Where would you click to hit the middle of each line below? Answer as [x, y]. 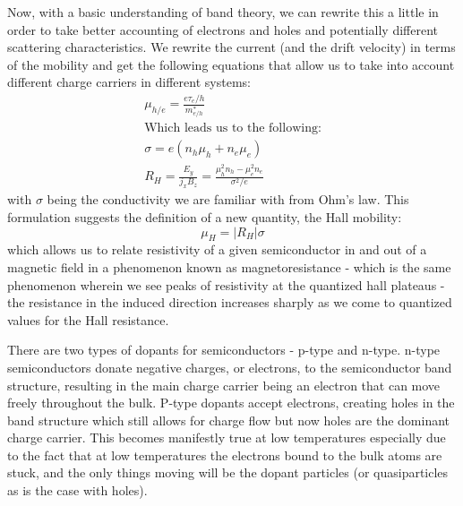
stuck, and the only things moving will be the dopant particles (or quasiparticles [228, 472]
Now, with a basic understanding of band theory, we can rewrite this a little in [223, 12]
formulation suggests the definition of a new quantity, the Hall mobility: [205, 216]
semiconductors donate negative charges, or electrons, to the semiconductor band [230, 367]
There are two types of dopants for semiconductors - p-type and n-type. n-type [224, 350]
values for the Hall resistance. [88, 319]
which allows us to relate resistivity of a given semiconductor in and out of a [217, 249]
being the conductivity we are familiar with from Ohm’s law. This [228, 199]
